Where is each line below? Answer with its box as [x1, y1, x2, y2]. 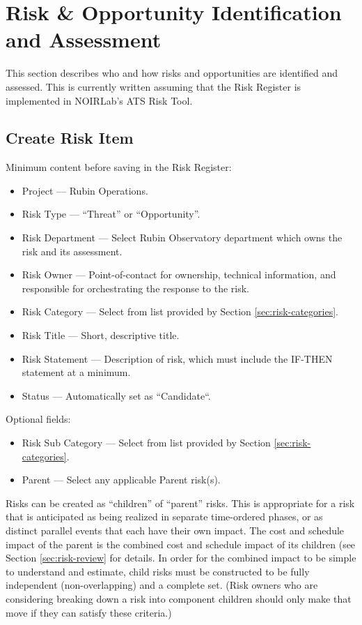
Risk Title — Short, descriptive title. [22, 328, 180, 342]
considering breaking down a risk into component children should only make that [6, 591, 352, 605]
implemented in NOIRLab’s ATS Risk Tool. [6, 93, 193, 107]
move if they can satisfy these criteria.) [6, 605, 172, 619]
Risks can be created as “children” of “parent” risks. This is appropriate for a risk [6, 495, 355, 510]
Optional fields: [6, 412, 71, 426]
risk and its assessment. [22, 243, 123, 258]
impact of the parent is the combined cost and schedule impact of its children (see [6, 536, 356, 551]
